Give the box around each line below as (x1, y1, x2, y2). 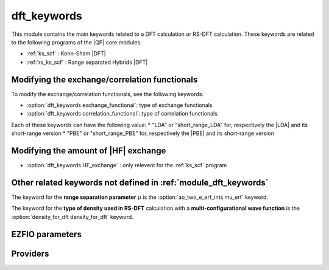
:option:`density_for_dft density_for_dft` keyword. (11, 213, 133, 220)
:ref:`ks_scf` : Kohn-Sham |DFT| (26, 50, 106, 57)
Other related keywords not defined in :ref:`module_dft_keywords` (11, 177, 269, 188)
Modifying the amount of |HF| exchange (11, 146, 166, 156)
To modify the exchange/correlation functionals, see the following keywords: (11, 90, 204, 97)
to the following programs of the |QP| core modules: (11, 38, 143, 46)
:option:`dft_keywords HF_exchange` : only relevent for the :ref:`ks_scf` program (26, 162, 227, 169)
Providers (11, 248, 49, 258)
